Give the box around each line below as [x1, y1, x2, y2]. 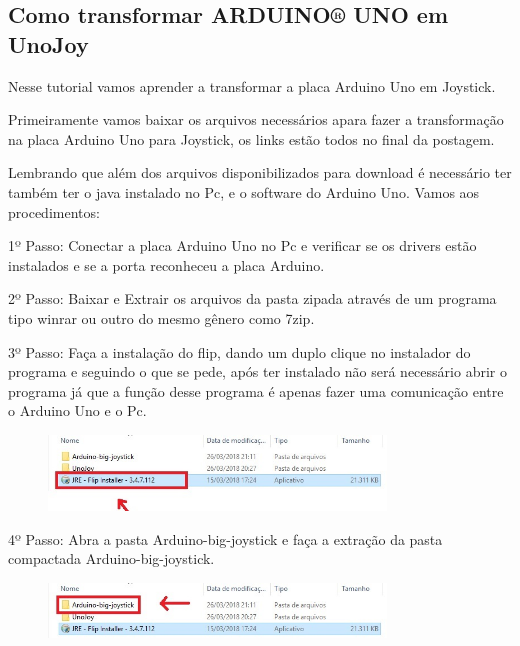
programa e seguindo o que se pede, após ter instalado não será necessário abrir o [8, 361, 507, 382]
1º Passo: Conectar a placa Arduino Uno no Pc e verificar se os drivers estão [8, 235, 477, 256]
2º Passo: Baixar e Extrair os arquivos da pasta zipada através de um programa [8, 288, 497, 309]
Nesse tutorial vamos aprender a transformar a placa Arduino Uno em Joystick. [8, 75, 496, 96]
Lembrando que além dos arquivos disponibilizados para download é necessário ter [8, 162, 512, 183]
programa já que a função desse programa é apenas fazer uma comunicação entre [8, 380, 504, 401]
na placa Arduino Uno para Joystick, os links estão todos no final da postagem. [8, 128, 495, 149]
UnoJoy [8, 28, 89, 59]
